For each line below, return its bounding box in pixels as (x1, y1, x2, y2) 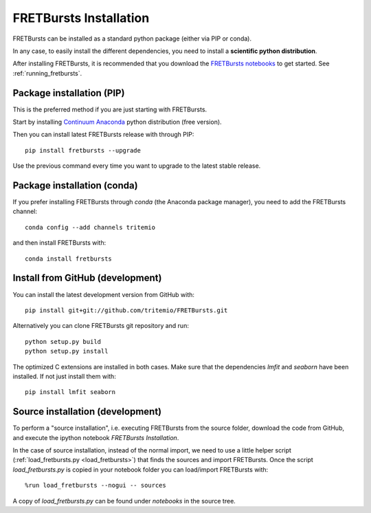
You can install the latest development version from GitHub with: (12, 290, 195, 298)
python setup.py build (25, 338, 102, 345)
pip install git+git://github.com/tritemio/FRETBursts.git (25, 306, 228, 314)
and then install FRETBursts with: (12, 239, 106, 247)
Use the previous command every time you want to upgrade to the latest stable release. (12, 162, 261, 170)
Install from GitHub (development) (12, 272, 162, 284)
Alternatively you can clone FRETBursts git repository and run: (12, 322, 189, 330)
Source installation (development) (12, 406, 162, 417)
